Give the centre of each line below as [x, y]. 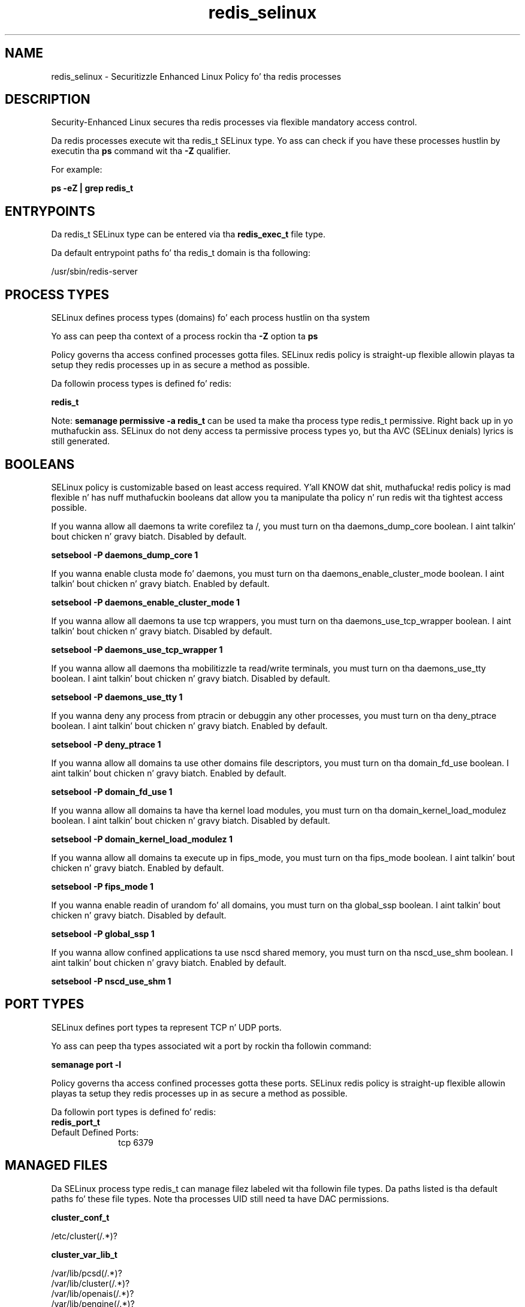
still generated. [80, 441]
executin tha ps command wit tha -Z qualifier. [141, 151]
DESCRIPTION [48, 100]
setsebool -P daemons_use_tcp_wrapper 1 [137, 649]
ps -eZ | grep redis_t [92, 188]
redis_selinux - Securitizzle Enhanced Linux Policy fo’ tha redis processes [196, 76]
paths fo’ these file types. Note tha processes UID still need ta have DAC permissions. [220, 1198]
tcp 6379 [136, 1142]
